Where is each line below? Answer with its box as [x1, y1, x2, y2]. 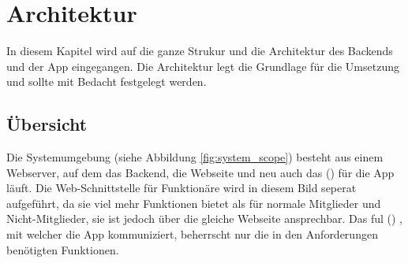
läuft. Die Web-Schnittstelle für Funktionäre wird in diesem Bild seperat [6, 180, 357, 196]
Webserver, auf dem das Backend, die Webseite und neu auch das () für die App [6, 164, 395, 180]
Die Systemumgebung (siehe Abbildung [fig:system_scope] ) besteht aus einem [6, 149, 384, 165]
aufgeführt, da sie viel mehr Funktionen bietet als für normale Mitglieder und [6, 194, 381, 211]
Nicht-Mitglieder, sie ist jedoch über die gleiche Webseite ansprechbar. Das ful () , [6, 210, 402, 227]
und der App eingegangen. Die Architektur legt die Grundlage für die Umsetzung [6, 57, 399, 74]
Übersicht [6, 112, 88, 136]
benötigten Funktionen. [6, 241, 119, 257]
